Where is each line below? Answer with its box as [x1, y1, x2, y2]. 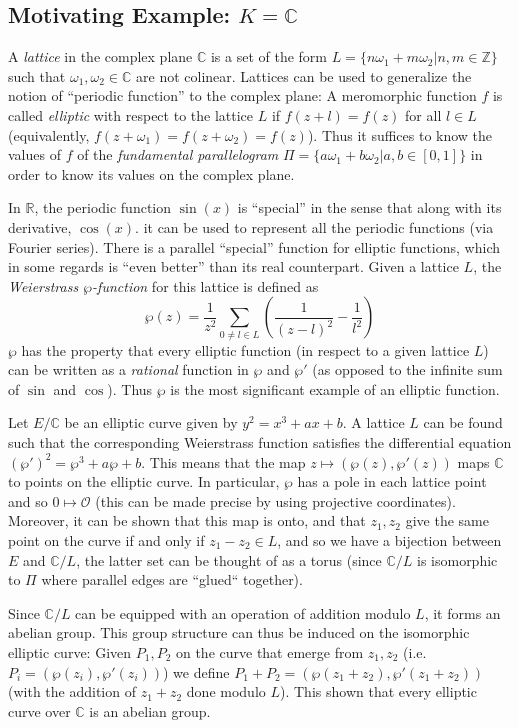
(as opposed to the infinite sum [312, 359, 503, 380]
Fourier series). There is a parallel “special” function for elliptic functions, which [8, 236, 500, 257]
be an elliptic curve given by [64, 412, 238, 433]
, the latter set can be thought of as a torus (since [76, 549, 382, 570]
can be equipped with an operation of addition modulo [75, 602, 411, 623]
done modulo [186, 681, 266, 702]
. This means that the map [141, 451, 306, 472]
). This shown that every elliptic [280, 681, 477, 702]
